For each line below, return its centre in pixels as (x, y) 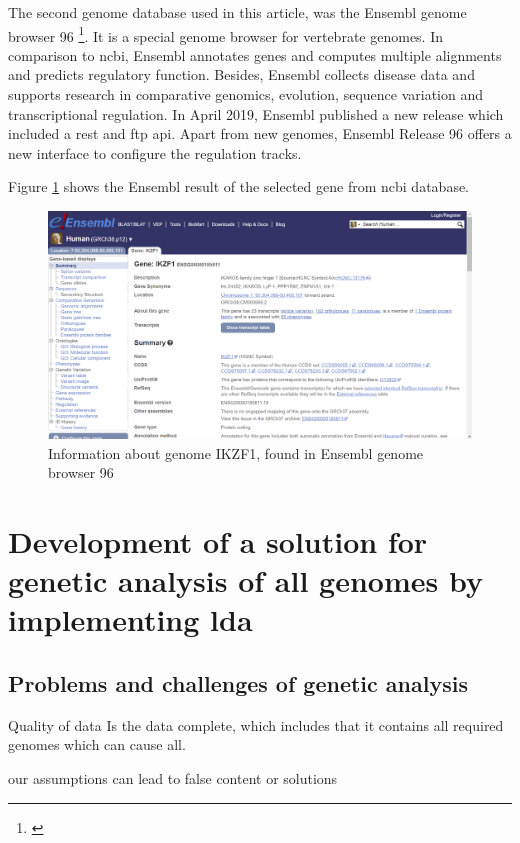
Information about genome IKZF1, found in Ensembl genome (236, 452)
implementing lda (130, 619)
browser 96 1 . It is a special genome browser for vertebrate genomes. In (225, 34)
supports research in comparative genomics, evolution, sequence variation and (246, 94)
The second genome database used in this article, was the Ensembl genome (237, 12)
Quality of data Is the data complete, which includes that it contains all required (256, 724)
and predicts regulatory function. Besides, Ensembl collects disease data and (241, 74)
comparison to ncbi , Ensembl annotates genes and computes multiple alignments (255, 54)
